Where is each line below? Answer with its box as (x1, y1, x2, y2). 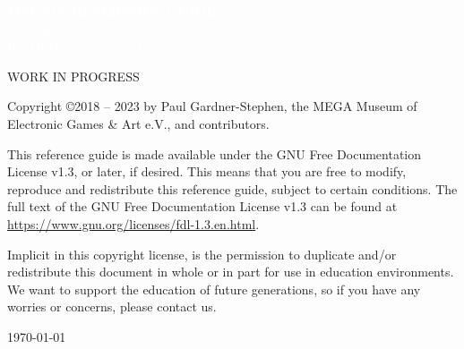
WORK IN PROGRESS (7, 66, 140, 85)
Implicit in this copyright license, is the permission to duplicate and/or (7, 244, 397, 263)
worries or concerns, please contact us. (7, 297, 217, 316)
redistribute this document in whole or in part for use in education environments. (7, 262, 454, 281)
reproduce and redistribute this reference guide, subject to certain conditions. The (7, 179, 458, 198)
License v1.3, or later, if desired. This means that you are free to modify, (7, 162, 407, 181)
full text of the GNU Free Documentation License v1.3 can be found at (7, 197, 398, 216)
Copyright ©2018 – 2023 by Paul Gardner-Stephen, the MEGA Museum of (7, 97, 417, 115)
